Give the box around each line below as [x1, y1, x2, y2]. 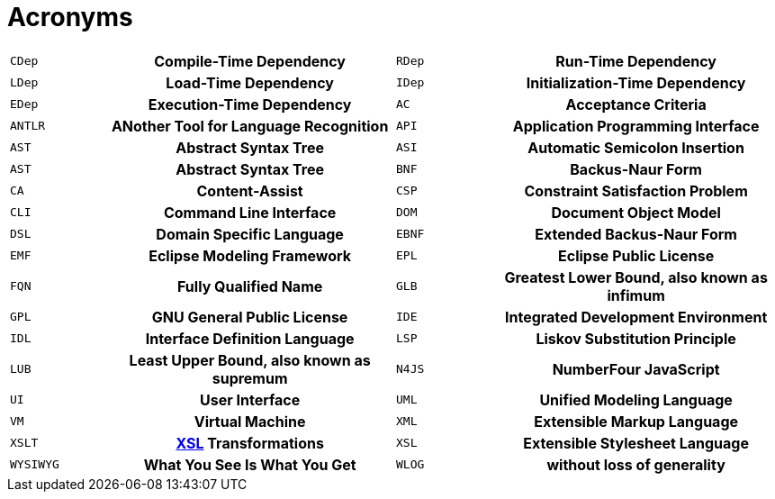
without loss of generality [546, 455, 725, 474]
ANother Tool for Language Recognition [111, 116, 389, 135]
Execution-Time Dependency [148, 95, 352, 113]
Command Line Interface [163, 203, 337, 222]
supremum [212, 368, 288, 387]
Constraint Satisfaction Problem [524, 181, 748, 200]
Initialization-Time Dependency [526, 73, 746, 92]
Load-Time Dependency [166, 73, 334, 92]
